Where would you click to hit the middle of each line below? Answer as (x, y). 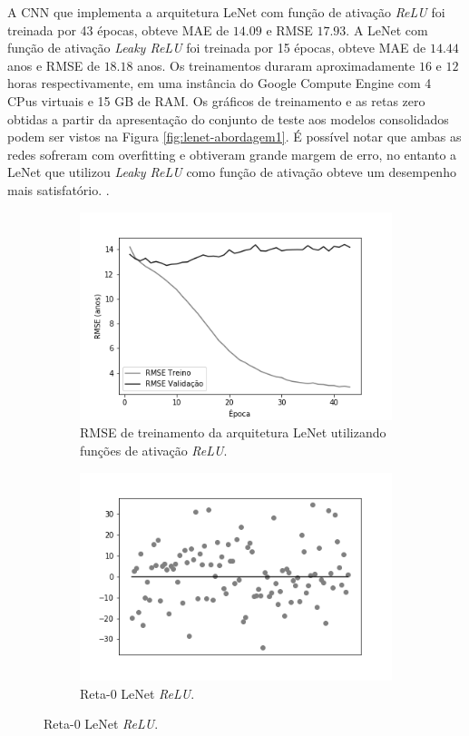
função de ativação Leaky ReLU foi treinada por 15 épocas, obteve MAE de (217, 48)
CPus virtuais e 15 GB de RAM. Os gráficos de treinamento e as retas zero (216, 100)
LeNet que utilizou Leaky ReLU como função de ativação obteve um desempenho (232, 172)
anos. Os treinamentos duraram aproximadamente (276, 65)
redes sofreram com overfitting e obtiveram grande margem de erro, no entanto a (232, 154)
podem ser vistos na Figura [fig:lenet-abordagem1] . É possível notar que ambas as (234, 137)
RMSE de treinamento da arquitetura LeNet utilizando (233, 432)
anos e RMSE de (54, 65)
